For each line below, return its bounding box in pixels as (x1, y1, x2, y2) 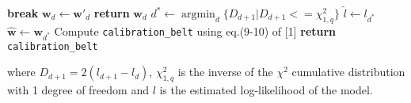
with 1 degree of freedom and (7, 82, 149, 97)
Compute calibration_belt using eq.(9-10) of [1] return (54, 22, 337, 39)
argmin (181, 9, 215, 20)
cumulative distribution (291, 63, 405, 80)
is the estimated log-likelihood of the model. (159, 82, 373, 97)
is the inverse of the (177, 63, 273, 80)
